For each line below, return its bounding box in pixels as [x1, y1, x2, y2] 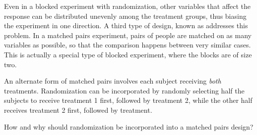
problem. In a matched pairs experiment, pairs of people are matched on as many [4, 30, 252, 40]
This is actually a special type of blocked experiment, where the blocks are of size [4, 49, 252, 59]
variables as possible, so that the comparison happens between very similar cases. [4, 40, 251, 50]
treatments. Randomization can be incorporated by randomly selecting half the [4, 85, 245, 95]
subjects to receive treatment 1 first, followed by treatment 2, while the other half [4, 95, 253, 105]
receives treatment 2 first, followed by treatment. [4, 104, 152, 115]
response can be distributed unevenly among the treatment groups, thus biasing [4, 10, 247, 21]
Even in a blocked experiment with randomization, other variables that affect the [4, 1, 251, 11]
